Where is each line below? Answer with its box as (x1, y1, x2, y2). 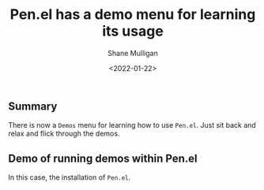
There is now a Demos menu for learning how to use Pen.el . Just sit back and (8, 121, 257, 130)
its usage (102, 22, 164, 40)
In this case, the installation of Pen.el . (8, 173, 131, 182)
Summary (8, 99, 58, 113)
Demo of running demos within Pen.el (8, 151, 198, 165)
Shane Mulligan (107, 48, 158, 58)
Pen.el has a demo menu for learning (9, 6, 256, 24)
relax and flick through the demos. (8, 129, 120, 139)
